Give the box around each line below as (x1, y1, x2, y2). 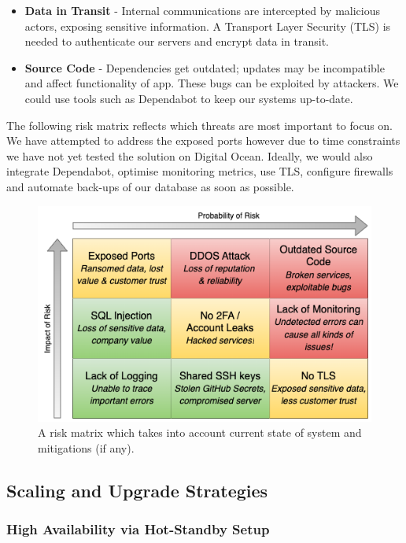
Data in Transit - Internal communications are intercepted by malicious (24, 2, 381, 18)
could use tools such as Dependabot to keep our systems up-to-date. (24, 90, 353, 106)
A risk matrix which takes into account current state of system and (38, 424, 362, 441)
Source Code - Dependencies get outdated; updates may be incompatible (24, 59, 385, 76)
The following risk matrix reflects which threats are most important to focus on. (6, 116, 393, 133)
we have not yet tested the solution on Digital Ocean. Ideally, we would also (6, 147, 373, 164)
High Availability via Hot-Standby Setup (6, 519, 270, 538)
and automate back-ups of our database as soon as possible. (6, 178, 294, 194)
